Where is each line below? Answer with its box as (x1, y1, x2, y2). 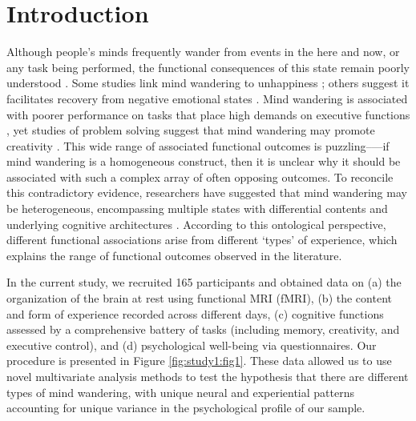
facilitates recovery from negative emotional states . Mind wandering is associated (6, 90, 408, 106)
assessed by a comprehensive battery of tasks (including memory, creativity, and (6, 321, 400, 338)
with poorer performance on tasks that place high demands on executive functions (6, 106, 410, 122)
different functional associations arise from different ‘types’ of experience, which (6, 231, 398, 248)
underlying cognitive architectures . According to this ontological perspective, (6, 215, 386, 232)
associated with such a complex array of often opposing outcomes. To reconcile (6, 168, 394, 185)
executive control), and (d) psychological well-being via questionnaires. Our (6, 336, 377, 353)
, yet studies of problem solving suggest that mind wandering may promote (6, 122, 375, 138)
